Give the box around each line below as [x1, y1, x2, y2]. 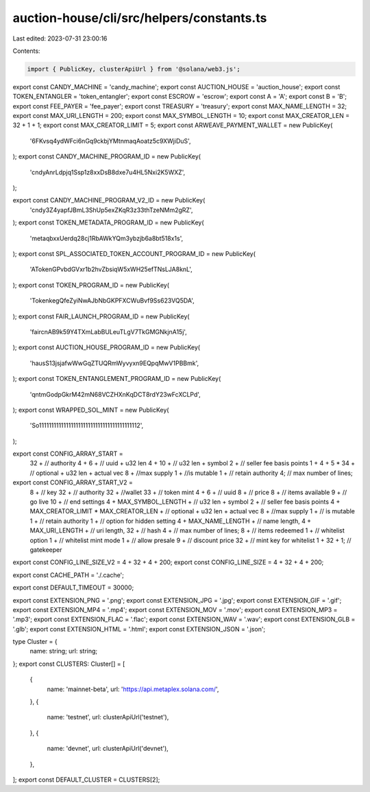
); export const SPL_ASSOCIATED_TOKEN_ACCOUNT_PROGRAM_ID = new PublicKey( [12, 249, 256, 257]
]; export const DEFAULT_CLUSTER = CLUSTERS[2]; [12, 776, 160, 784]
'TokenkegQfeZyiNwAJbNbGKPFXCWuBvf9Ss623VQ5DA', [29, 296, 195, 305]
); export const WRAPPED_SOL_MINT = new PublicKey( [12, 406, 169, 414]
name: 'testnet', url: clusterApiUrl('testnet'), [47, 713, 169, 721]
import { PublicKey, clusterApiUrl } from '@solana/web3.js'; [27, 65, 241, 73]
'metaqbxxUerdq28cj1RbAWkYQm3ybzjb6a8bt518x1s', [29, 234, 184, 242]
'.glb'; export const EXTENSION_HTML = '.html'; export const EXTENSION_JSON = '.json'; [12, 625, 266, 633]
